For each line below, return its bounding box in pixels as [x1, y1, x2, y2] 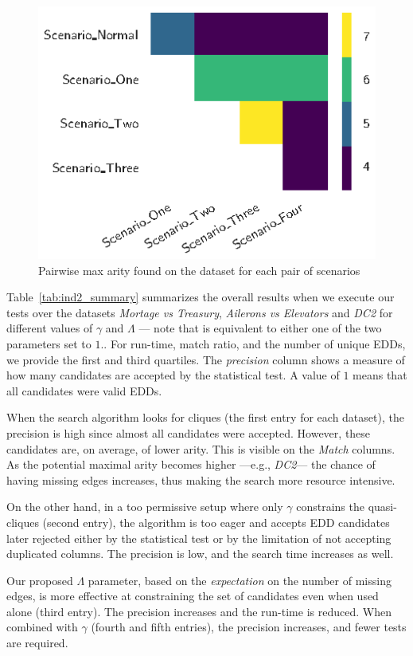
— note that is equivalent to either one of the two [138, 320, 382, 336]
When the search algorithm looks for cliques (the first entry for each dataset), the [6, 409, 404, 426]
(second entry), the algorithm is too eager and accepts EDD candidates [42, 513, 390, 530]
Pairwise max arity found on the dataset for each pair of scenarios [38, 261, 360, 278]
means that [353, 367, 407, 383]
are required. [6, 634, 68, 651]
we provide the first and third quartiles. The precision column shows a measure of [6, 351, 405, 367]
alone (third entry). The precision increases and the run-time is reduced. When [6, 603, 392, 619]
